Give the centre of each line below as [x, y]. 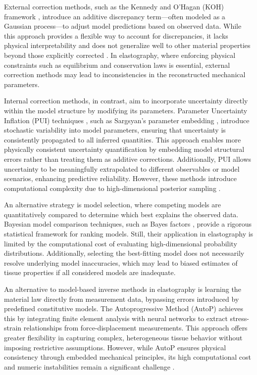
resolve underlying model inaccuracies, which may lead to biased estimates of [121, 262]
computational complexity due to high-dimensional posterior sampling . [112, 188]
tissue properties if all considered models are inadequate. [90, 272]
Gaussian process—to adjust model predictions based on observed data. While [123, 26]
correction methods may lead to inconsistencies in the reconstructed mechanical [125, 74]
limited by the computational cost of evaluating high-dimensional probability [121, 243]
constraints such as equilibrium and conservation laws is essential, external [117, 65]
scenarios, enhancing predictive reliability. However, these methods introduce [120, 178]
